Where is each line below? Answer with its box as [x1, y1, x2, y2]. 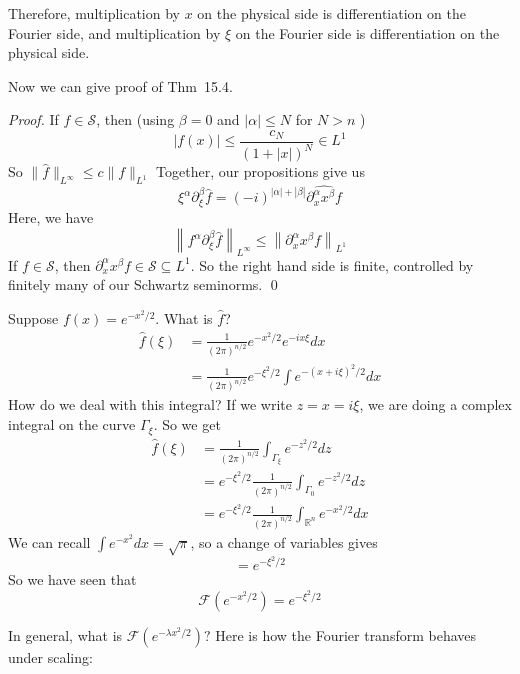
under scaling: [8, 646, 93, 667]
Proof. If [8, 109, 59, 130]
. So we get [153, 414, 221, 435]
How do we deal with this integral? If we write [8, 394, 293, 415]
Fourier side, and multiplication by [8, 22, 221, 43]
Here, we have [8, 207, 94, 228]
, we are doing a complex [359, 394, 512, 415]
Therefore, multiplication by [8, 3, 180, 23]
